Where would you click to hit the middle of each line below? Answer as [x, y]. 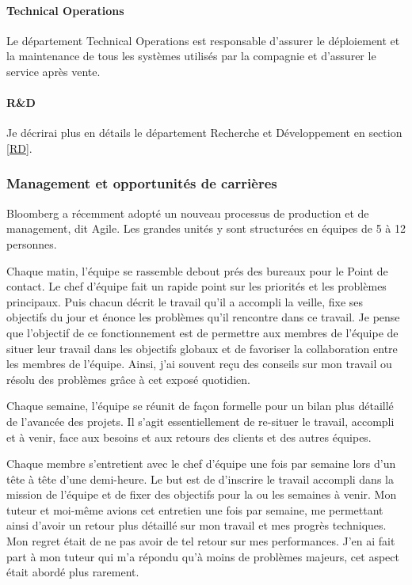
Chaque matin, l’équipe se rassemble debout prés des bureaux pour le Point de [197, 270]
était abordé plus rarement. [73, 572]
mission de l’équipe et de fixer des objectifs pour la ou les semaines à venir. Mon [202, 494]
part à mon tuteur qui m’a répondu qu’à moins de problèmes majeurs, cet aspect [203, 556]
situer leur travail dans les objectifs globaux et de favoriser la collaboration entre [202, 348]
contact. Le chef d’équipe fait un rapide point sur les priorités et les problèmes [196, 286]
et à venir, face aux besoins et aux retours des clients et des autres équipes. [189, 437]
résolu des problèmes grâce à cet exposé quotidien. [128, 379]
